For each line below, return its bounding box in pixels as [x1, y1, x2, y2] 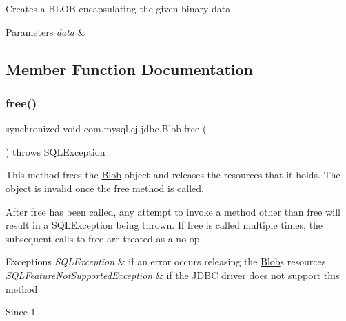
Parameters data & [6, 24, 85, 39]
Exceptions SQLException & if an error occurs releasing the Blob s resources [6, 254, 326, 269]
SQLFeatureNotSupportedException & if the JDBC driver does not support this [6, 267, 340, 282]
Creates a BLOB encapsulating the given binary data [6, 1, 231, 15]
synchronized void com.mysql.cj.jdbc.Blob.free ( [6, 121, 207, 136]
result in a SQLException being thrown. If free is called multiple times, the [6, 218, 323, 232]
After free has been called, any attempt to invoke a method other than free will [6, 204, 340, 218]
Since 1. [6, 304, 39, 319]
